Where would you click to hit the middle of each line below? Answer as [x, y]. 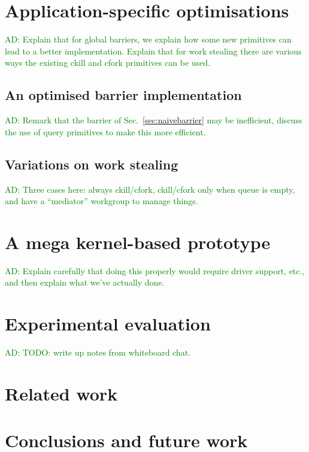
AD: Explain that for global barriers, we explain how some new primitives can [148, 39]
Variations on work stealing [92, 164]
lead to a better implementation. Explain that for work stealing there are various [153, 51]
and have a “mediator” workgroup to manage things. [102, 201]
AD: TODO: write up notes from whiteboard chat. [98, 352]
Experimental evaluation [108, 324]
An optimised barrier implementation [123, 95]
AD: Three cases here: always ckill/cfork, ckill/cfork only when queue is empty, [150, 189]
